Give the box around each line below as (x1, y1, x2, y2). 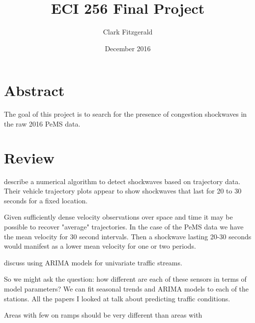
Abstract (4, 80, 65, 100)
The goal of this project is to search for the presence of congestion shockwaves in (4, 109, 247, 119)
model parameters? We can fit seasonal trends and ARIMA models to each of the (4, 283, 249, 293)
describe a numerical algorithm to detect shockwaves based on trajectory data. (4, 176, 241, 186)
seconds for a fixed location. (4, 195, 88, 205)
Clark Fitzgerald (103, 27, 153, 37)
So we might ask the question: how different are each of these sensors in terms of (4, 274, 247, 284)
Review (4, 147, 55, 167)
